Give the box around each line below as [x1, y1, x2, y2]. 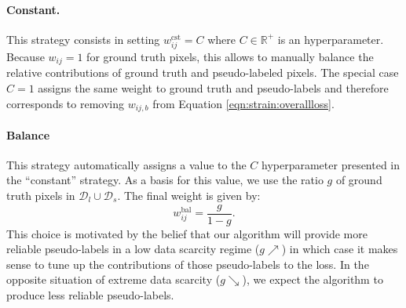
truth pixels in [6, 187, 75, 204]
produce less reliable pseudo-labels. [6, 287, 174, 303]
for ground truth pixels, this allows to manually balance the [86, 48, 374, 64]
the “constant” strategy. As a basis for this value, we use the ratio [6, 172, 324, 188]
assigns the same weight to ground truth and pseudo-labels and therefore [38, 80, 389, 96]
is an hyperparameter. [277, 31, 384, 47]
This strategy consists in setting [6, 31, 160, 47]
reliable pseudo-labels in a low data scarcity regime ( [6, 241, 260, 257]
